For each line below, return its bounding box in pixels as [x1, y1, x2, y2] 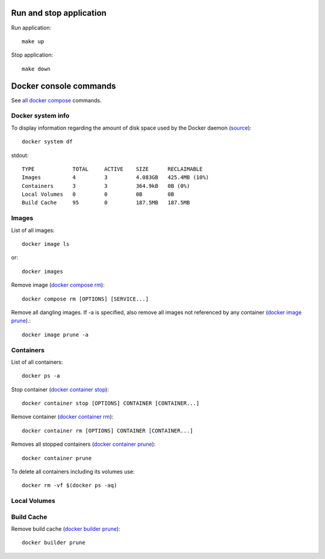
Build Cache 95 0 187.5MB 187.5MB [22, 199, 190, 206]
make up [22, 38, 45, 45]
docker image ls [22, 241, 70, 247]
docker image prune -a [22, 331, 89, 338]
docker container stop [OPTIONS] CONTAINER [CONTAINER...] [22, 400, 200, 407]
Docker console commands [11, 81, 117, 91]
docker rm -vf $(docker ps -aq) [22, 482, 117, 489]
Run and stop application [11, 8, 107, 18]
